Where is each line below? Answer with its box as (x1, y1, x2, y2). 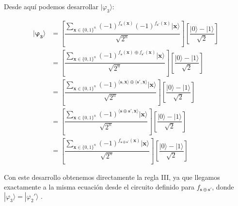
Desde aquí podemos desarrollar (4, 1, 98, 11)
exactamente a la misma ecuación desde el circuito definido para (4, 181, 194, 191)
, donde (212, 181, 234, 191)
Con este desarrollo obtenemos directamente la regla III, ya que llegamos (4, 172, 220, 182)
